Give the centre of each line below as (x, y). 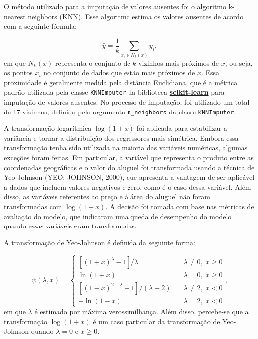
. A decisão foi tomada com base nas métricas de (180, 206)
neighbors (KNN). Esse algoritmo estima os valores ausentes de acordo (136, 16)
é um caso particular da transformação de (156, 321)
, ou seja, (239, 62)
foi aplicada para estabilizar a (182, 128)
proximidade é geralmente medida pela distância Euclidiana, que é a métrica (121, 82)
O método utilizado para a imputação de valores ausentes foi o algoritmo (115, 6)
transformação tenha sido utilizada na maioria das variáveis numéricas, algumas (126, 148)
